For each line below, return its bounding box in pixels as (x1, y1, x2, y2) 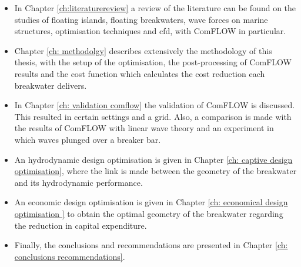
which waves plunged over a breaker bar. (14, 133, 161, 145)
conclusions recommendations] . (14, 250, 125, 262)
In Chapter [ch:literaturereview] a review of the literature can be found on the (14, 2, 296, 14)
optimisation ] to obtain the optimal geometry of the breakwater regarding (14, 207, 283, 219)
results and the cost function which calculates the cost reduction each (14, 67, 265, 79)
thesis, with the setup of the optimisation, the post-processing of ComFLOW (14, 56, 292, 68)
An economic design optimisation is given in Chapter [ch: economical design (14, 196, 288, 208)
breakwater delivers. (14, 79, 87, 91)
